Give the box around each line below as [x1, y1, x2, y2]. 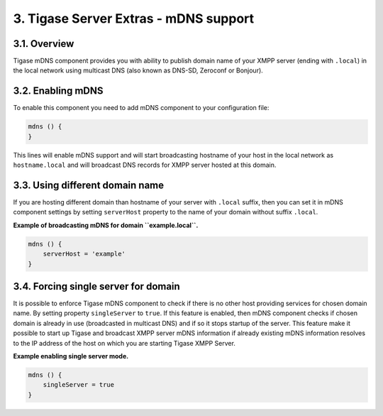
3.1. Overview [13, 38, 74, 50]
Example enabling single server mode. [13, 352, 129, 361]
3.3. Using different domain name [13, 179, 165, 191]
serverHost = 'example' [43, 250, 126, 258]
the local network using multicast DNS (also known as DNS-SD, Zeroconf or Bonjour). [13, 66, 264, 75]
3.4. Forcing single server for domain [13, 280, 180, 292]
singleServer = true [43, 381, 115, 389]
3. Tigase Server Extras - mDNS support [13, 11, 255, 26]
